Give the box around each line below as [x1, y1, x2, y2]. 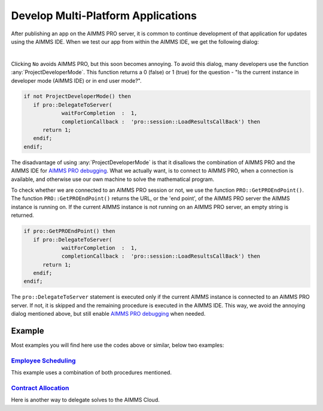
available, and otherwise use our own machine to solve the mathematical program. [11, 176, 215, 183]
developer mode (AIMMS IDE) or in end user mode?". [11, 77, 142, 84]
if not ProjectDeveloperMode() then [23, 93, 132, 100]
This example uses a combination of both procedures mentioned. [11, 369, 172, 376]
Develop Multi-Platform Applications [11, 9, 197, 22]
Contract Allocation [11, 384, 69, 392]
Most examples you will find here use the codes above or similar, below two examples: [11, 342, 224, 349]
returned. [11, 211, 34, 219]
